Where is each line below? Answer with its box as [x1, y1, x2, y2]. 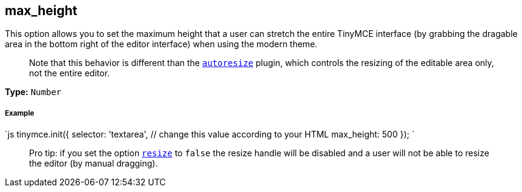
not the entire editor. [29, 68, 110, 79]
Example [5, 108, 35, 118]
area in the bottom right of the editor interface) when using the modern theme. [5, 39, 318, 50]
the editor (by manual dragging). [29, 158, 158, 169]
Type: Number [5, 87, 62, 98]
